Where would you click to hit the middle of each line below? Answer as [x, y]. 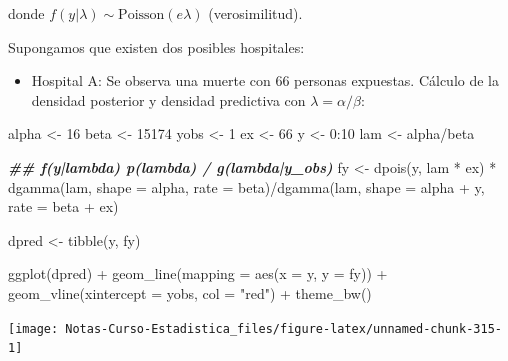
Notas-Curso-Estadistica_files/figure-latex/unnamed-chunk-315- [283, 328]
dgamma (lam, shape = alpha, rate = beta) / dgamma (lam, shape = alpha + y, [246, 186]
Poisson [141, 15]
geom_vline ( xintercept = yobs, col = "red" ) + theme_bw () [190, 292]
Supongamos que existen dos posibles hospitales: [156, 46]
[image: [33, 328]
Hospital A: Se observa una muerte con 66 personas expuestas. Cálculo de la [265, 80]
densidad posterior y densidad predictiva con [168, 99]
